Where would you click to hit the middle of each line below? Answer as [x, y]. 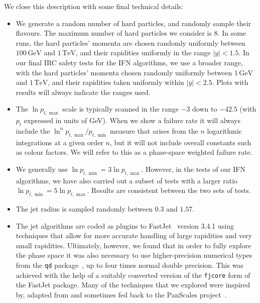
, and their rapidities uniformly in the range [143, 53]
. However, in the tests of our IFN [193, 169]
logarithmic [224, 130]
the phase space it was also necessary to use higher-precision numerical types [134, 255]
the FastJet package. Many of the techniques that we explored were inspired [133, 285]
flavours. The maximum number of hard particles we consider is [114, 33]
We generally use [42, 169]
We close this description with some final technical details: [94, 6]
